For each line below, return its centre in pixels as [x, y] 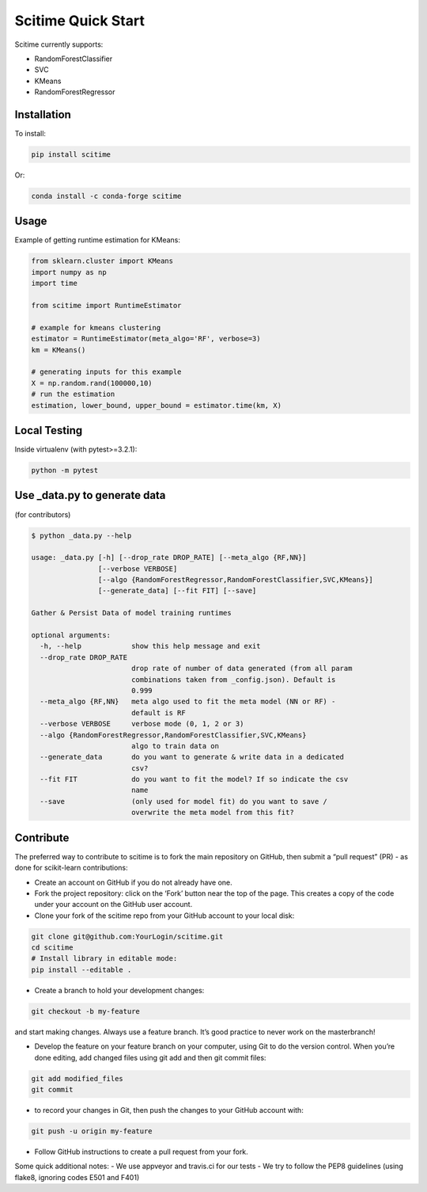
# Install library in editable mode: [104, 959]
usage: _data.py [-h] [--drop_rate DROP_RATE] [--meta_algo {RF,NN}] [169, 558]
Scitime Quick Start [80, 21]
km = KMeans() [59, 350]
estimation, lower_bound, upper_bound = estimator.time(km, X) [157, 405]
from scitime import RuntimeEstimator [106, 306]
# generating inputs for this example [106, 372]
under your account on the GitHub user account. [113, 904]
